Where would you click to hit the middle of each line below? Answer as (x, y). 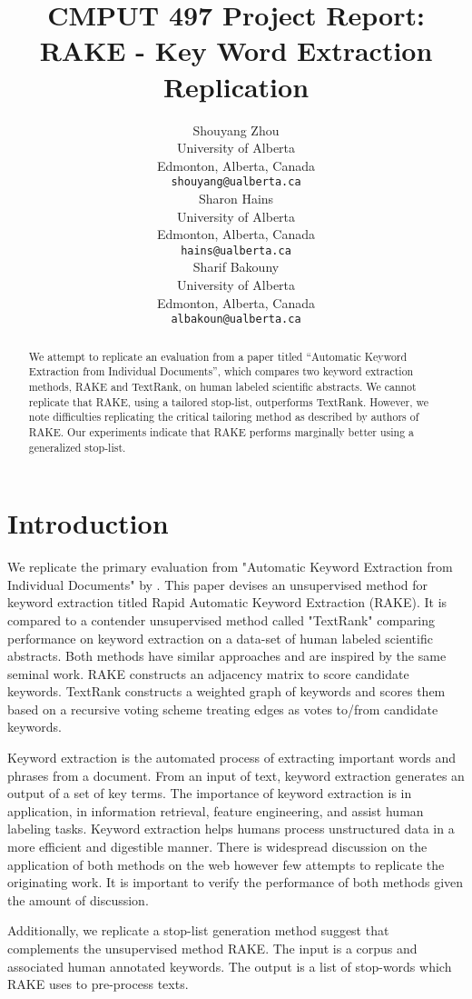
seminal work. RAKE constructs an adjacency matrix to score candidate (208, 673)
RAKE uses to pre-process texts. (98, 984)
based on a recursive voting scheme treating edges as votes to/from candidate (223, 709)
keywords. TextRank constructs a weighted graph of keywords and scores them (226, 691)
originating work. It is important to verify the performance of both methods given (236, 882)
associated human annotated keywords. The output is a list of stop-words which (230, 966)
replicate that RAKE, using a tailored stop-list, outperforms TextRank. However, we (229, 401)
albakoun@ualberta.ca (236, 320)
